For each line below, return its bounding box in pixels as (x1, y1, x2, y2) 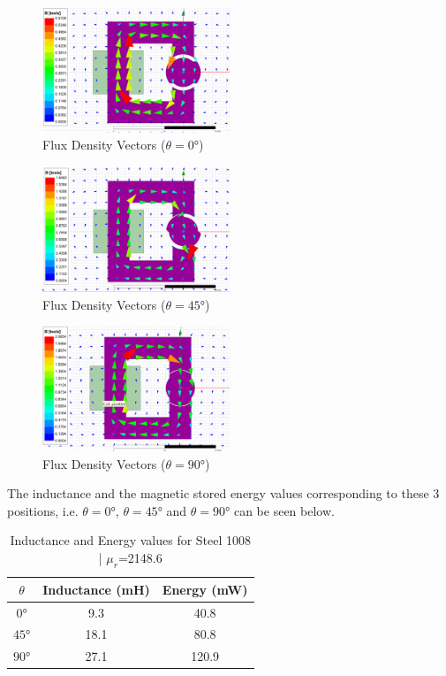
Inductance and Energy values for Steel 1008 (10, 531, 252, 549)
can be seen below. (233, 501, 335, 519)
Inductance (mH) (42, 580, 150, 598)
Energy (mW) (162, 580, 248, 598)
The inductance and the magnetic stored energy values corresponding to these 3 (7, 484, 440, 503)
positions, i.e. (7, 501, 79, 519)
